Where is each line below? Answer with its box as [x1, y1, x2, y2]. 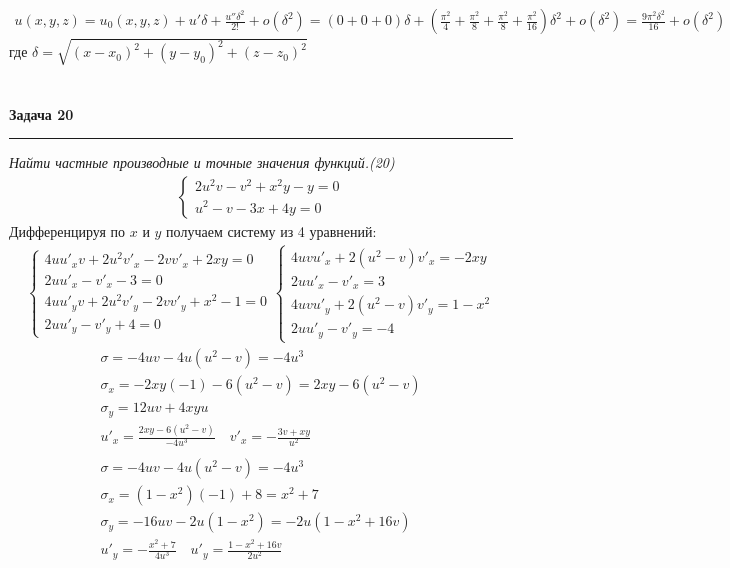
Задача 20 [9, 103, 74, 124]
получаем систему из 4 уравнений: [166, 220, 377, 241]
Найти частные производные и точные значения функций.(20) [9, 152, 395, 173]
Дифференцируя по [9, 220, 126, 241]
